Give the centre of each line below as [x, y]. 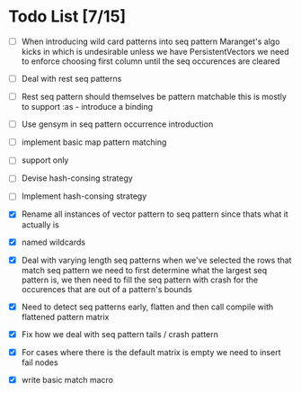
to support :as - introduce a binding [87, 107]
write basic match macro [67, 380]
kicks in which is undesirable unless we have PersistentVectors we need [155, 52]
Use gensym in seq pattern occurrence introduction [117, 124]
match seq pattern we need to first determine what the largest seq [144, 270]
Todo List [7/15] [67, 17]
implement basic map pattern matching [94, 142]
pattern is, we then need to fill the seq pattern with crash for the [139, 280]
